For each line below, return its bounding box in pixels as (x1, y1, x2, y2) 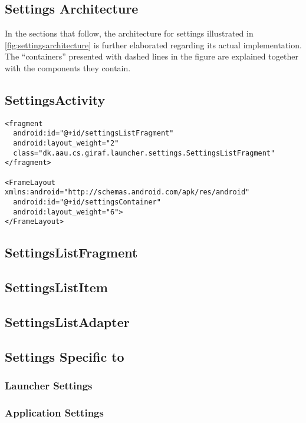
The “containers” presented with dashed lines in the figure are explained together (5, 50, 298, 62)
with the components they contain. (5, 61, 131, 74)
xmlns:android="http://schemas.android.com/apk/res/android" (5, 188, 250, 197)
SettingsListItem (5, 278, 108, 296)
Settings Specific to (5, 347, 124, 365)
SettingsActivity (5, 90, 106, 108)
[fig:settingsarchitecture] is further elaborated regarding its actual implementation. (5, 38, 302, 51)
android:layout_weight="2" (13, 139, 119, 148)
